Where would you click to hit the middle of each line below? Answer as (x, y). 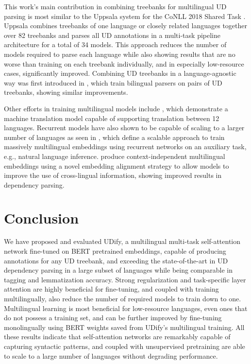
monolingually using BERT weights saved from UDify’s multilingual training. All (124, 327)
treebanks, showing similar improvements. (66, 92)
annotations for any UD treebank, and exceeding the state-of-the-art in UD (116, 260)
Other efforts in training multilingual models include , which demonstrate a (116, 108)
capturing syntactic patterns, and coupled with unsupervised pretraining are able (125, 346)
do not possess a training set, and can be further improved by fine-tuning (113, 318)
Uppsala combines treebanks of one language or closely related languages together (126, 26)
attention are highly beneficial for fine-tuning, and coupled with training (111, 289)
